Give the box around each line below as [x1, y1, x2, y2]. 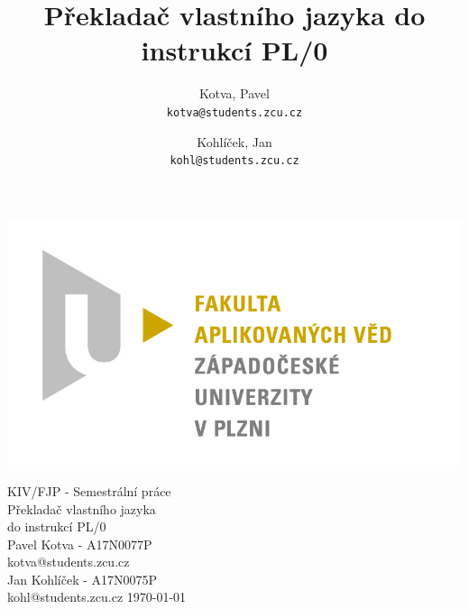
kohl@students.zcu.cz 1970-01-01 [7, 587, 187, 606]
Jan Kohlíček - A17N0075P [7, 569, 158, 588]
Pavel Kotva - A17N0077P [7, 534, 152, 553]
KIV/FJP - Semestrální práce [7, 481, 171, 500]
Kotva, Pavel [199, 84, 270, 103]
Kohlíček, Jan [197, 132, 272, 151]
